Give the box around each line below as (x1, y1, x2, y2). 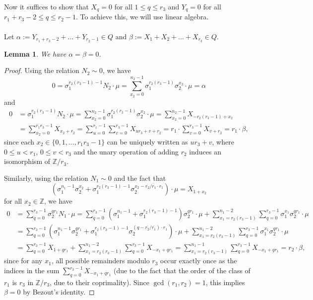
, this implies (205, 277, 245, 287)
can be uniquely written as (107, 137, 188, 147)
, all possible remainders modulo (51, 255, 150, 266)
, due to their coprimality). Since (50, 277, 149, 287)
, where (212, 137, 234, 147)
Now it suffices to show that (4, 1, 89, 11)
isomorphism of (4, 156, 51, 166)
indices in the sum (4, 265, 60, 276)
